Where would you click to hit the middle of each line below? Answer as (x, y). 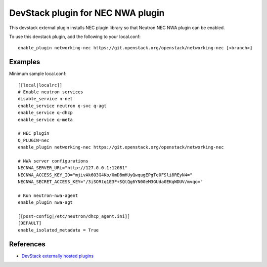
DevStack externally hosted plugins (58, 256)
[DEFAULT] (30, 223)
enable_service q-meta (45, 119)
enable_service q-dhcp (45, 113)
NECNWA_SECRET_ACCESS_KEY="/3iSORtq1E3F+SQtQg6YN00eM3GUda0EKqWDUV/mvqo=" (111, 182)
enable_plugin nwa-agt (45, 203)
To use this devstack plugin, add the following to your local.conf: (75, 37)
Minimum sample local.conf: (38, 74)
